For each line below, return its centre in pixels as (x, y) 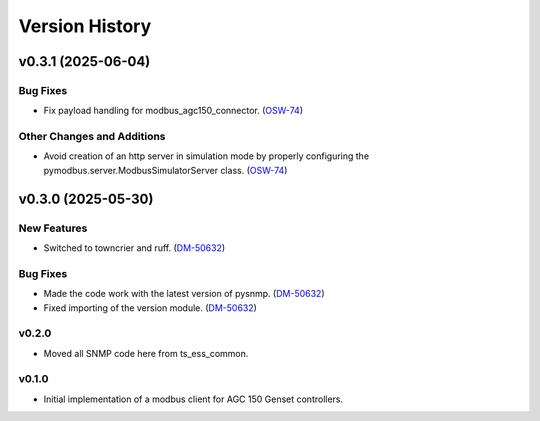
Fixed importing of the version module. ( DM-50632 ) (150, 307)
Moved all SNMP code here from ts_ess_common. (146, 353)
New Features (53, 228)
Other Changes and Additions (92, 137)
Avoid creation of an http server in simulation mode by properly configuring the (206, 156)
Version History (85, 26)
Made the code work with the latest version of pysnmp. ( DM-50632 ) (184, 294)
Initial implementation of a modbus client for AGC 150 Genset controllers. (193, 399)
